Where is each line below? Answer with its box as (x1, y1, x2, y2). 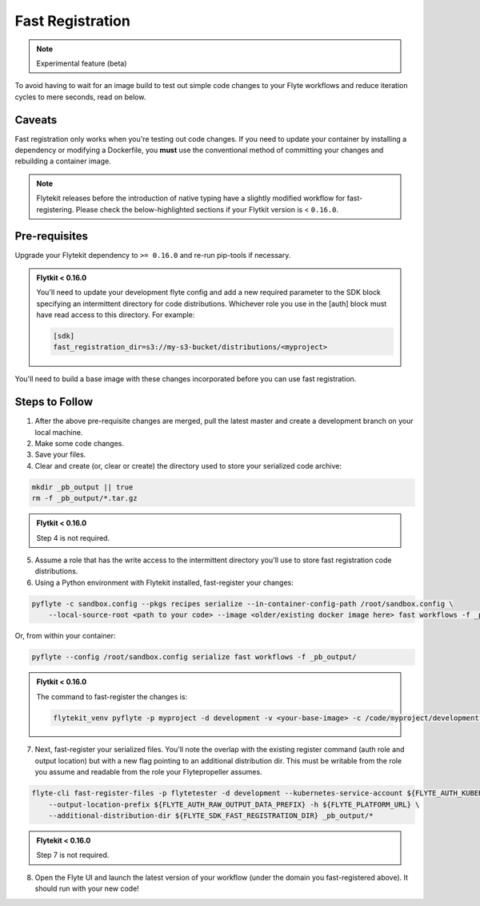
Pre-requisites (14, 229, 88, 244)
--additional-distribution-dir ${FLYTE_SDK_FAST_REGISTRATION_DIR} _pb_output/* (48, 811, 374, 820)
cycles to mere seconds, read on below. (14, 92, 146, 102)
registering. (36, 204, 74, 214)
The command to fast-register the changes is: (36, 691, 188, 701)
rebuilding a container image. (14, 156, 111, 166)
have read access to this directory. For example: (36, 310, 195, 320)
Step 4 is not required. (36, 533, 110, 542)
